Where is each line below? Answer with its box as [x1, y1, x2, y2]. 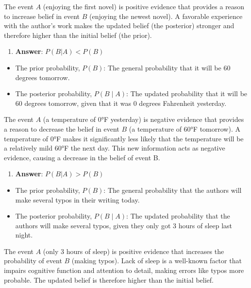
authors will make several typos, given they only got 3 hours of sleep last [15, 220, 233, 230]
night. [15, 230, 33, 240]
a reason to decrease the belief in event [4, 123, 119, 134]
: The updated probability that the [126, 211, 230, 221]
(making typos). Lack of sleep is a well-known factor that [71, 255, 242, 266]
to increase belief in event [4, 11, 80, 21]
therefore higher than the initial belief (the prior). [4, 30, 152, 40]
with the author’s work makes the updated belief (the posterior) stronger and [4, 20, 234, 31]
